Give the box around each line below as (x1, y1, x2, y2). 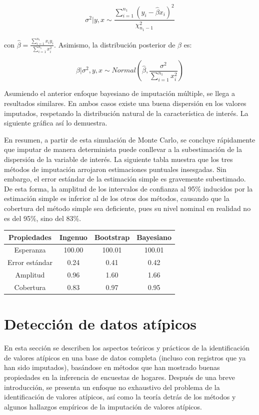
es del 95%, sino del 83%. (4, 212, 81, 223)
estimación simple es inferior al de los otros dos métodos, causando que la (4, 193, 229, 203)
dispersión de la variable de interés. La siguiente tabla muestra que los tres (4, 153, 233, 164)
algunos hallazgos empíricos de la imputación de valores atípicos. (4, 401, 202, 411)
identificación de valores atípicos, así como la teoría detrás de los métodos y (4, 391, 236, 402)
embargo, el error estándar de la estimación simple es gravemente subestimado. (4, 173, 246, 184)
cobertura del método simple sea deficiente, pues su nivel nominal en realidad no (4, 202, 251, 213)
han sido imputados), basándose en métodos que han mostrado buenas (4, 362, 220, 372)
